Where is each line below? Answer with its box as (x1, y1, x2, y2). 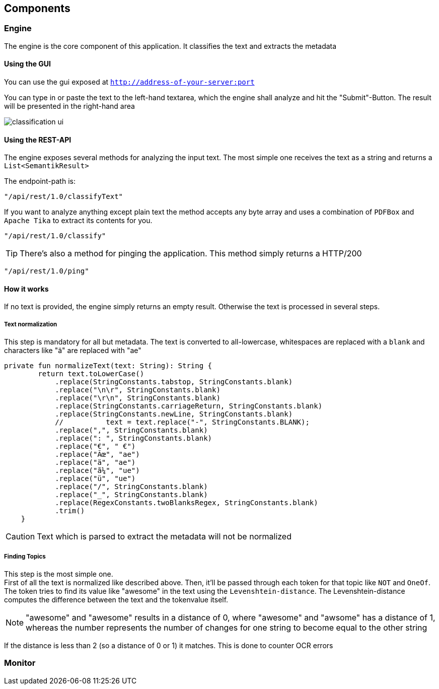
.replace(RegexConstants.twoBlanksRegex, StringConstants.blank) (55, 499, 318, 507)
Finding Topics (4, 553, 46, 560)
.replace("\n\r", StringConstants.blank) (55, 386, 221, 394)
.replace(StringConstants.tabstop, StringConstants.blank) (55, 378, 293, 386)
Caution (6, 531, 35, 542)
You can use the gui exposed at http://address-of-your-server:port (4, 78, 255, 87)
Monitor (4, 658, 36, 668)
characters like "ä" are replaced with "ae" (4, 346, 141, 355)
